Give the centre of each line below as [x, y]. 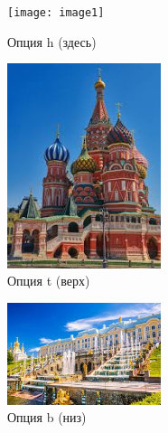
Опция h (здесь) [52, 41]
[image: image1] [56, 13]
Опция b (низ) [47, 417]
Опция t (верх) [49, 281]
